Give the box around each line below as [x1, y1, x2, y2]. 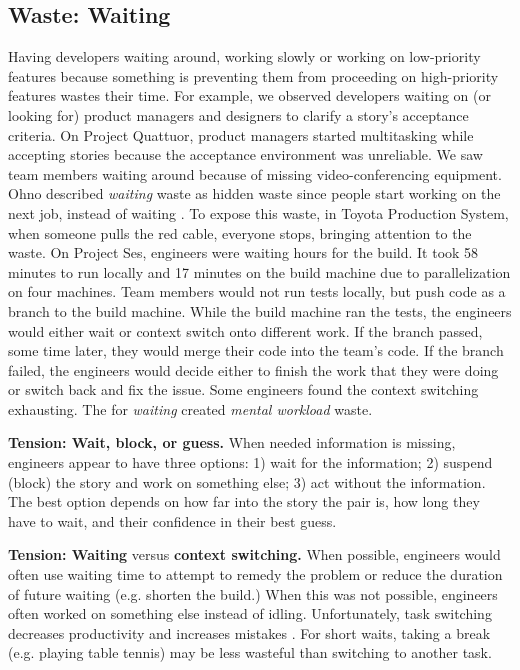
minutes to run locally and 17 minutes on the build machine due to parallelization [8, 261, 511, 282]
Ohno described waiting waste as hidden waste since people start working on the [8, 183, 501, 204]
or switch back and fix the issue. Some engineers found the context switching [8, 379, 479, 400]
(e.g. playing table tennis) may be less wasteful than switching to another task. [8, 642, 492, 663]
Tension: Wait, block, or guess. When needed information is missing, [8, 432, 456, 453]
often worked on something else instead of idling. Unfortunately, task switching [8, 603, 492, 624]
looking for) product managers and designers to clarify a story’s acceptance [8, 104, 469, 125]
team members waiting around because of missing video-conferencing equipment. [8, 163, 502, 184]
